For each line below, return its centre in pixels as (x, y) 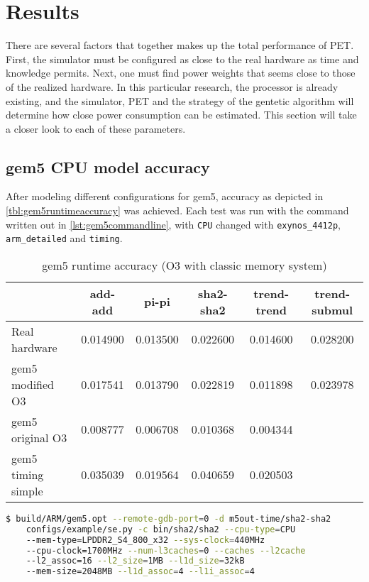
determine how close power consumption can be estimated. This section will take (181, 115)
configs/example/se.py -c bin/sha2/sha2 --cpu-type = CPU (161, 529)
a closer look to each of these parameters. (96, 128)
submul (332, 309)
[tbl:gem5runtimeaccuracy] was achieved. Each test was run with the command (177, 210)
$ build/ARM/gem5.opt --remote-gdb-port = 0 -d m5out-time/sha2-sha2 (169, 518)
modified (33, 384)
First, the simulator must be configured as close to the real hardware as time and (182, 59)
